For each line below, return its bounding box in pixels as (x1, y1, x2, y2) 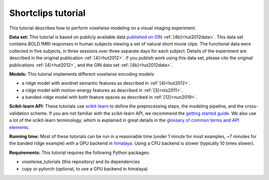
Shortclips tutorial (9, 7, 86, 18)
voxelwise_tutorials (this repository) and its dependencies (21, 159, 140, 165)
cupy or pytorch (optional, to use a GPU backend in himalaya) (21, 166, 148, 172)
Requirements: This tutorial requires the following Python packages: (9, 150, 150, 156)
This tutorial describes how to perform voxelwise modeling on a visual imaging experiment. (9, 25, 196, 31)
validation (9, 110, 29, 116)
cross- (245, 103, 259, 109)
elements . (9, 124, 30, 130)
